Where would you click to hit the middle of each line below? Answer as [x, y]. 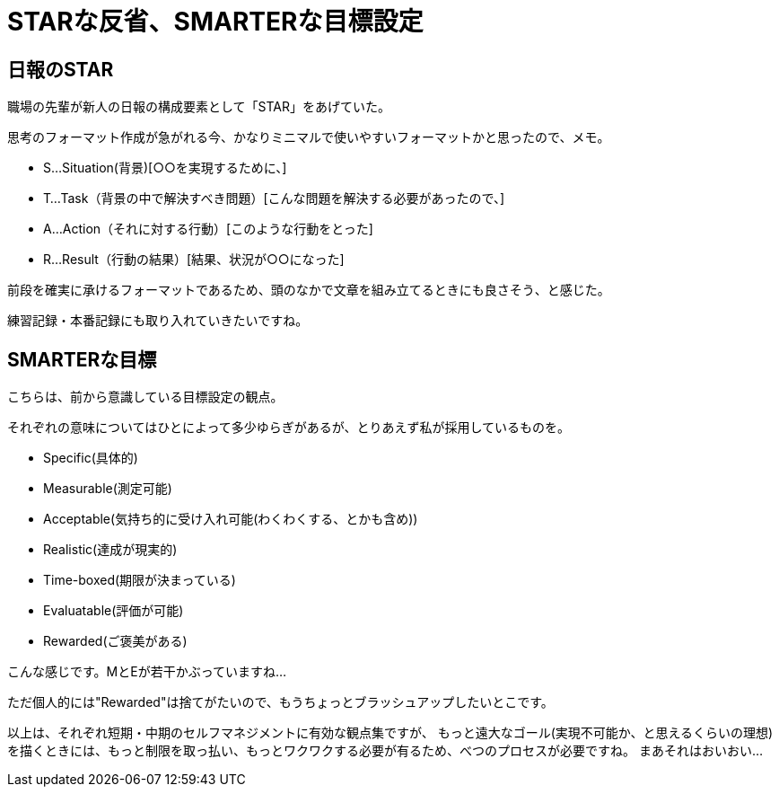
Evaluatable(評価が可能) [114, 611]
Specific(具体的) [91, 458]
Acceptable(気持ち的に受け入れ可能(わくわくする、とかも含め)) [231, 519]
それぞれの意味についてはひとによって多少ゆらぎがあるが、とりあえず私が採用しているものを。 [289, 428]
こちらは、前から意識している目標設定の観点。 [145, 397]
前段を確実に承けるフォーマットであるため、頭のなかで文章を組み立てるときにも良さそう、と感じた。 [309, 290]
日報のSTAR [61, 69]
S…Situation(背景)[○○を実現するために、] [165, 168]
